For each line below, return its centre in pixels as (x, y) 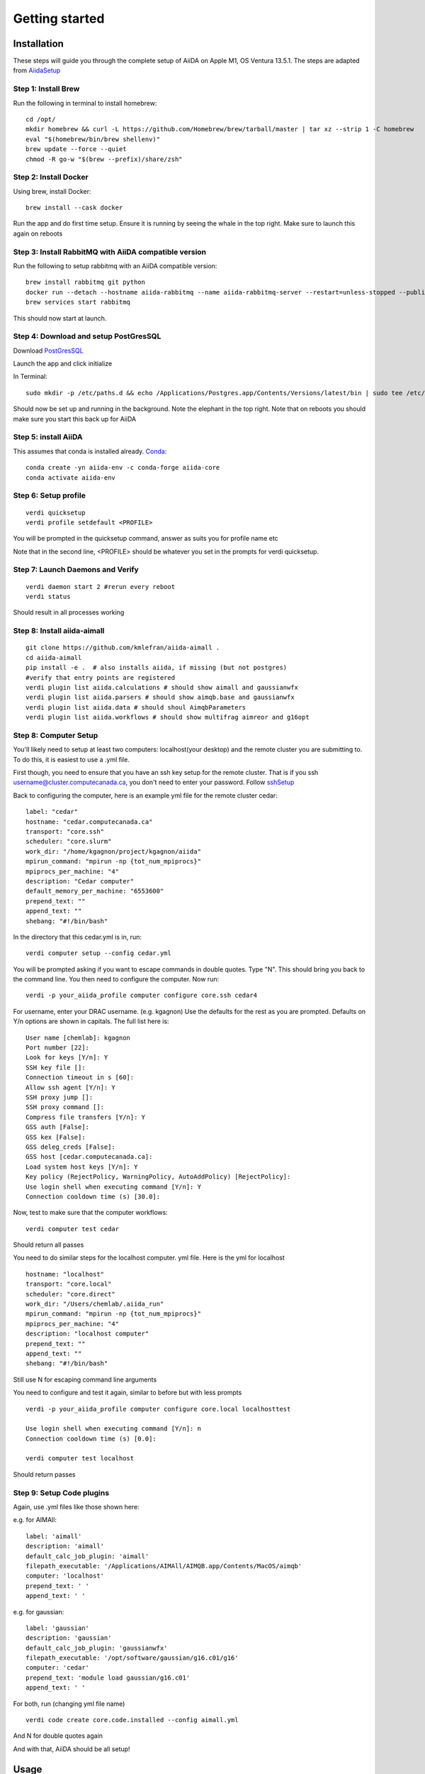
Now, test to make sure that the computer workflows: (90, 1213)
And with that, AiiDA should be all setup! (72, 1748)
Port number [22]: (58, 1048)
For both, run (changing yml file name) (69, 1704)
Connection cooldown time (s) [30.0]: (93, 1196)
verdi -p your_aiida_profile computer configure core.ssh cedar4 (142, 996)
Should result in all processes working (69, 612)
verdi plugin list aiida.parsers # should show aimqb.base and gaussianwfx (160, 698)
